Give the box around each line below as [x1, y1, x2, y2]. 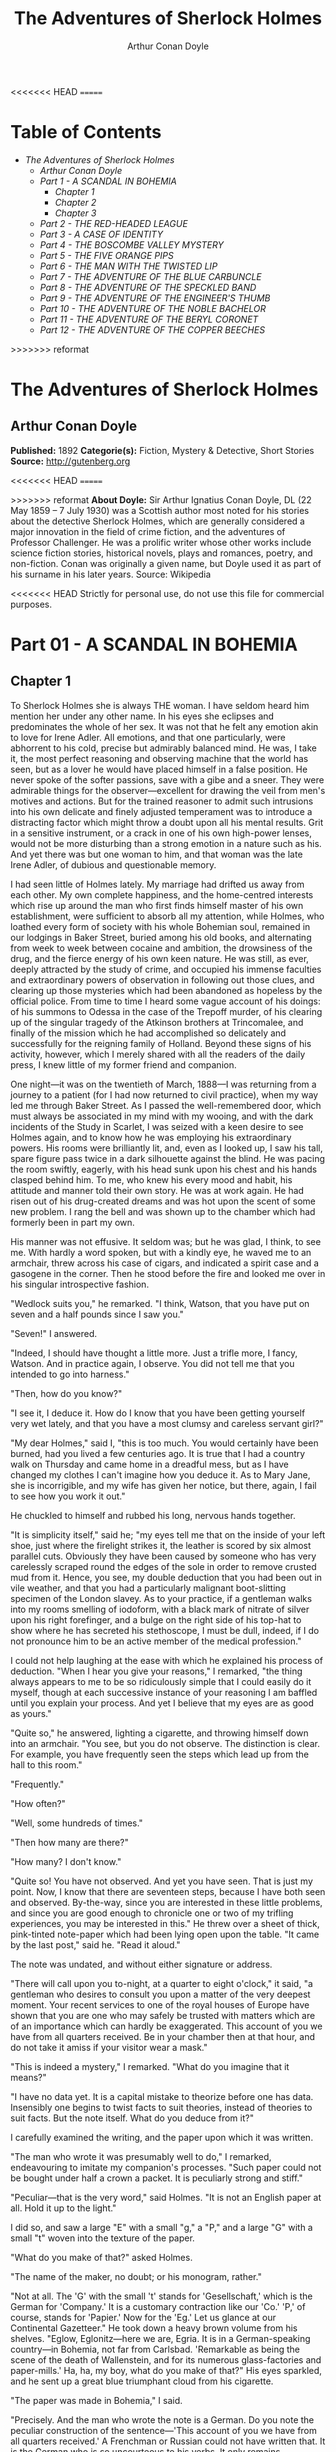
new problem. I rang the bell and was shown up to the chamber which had [10, 1205, 316, 1217]
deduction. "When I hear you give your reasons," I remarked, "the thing [10, 1665, 303, 1677]
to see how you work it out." [10, 1490, 126, 1502]
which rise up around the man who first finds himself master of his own [10, 899, 304, 911]
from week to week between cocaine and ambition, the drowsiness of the [10, 942, 313, 954]
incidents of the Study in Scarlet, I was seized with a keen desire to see [10, 1120, 304, 1132]
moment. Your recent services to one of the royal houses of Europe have [10, 1998, 310, 2011]
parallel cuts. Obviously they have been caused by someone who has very [10, 1550, 317, 1562]
